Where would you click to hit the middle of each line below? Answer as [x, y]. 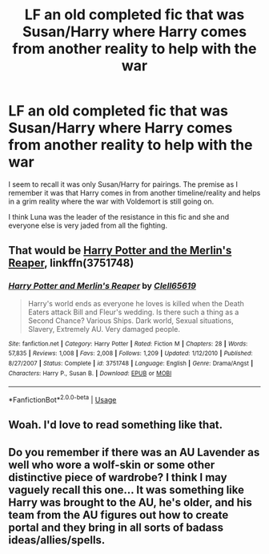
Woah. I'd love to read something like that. [116, 425]
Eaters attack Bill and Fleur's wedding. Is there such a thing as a [133, 312]
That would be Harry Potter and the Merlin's [120, 251]
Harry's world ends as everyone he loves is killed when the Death [136, 303]
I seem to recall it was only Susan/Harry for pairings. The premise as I [123, 184]
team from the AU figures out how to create [118, 515]
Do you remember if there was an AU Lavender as [134, 452]
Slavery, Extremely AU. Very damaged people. [104, 329]
